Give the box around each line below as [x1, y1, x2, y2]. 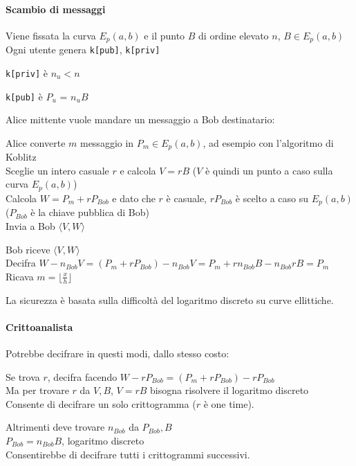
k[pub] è [6, 89, 43, 103]
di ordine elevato [198, 28, 269, 42]
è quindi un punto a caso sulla [205, 163, 333, 177]
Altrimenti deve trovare [6, 420, 105, 434]
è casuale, [166, 190, 207, 205]
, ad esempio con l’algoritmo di [203, 135, 334, 150]
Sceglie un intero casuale [6, 163, 109, 177]
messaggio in [79, 135, 134, 150]
